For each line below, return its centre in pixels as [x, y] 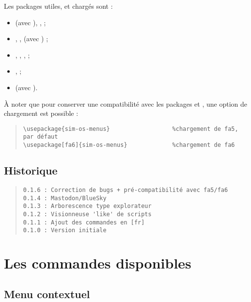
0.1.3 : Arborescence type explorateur [87, 206]
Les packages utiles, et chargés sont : [58, 6]
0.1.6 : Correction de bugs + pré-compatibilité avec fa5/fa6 [125, 190]
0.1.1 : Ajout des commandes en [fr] [84, 222]
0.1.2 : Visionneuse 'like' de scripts [87, 214]
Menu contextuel [47, 294]
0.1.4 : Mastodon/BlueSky [65, 198]
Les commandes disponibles [98, 263]
